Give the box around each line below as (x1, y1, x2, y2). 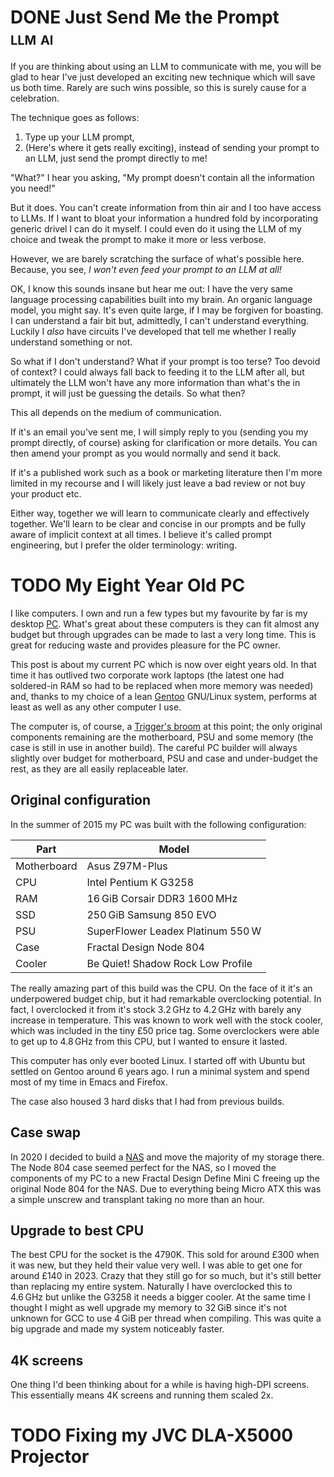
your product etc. (10, 487, 82, 500)
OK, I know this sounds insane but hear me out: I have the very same (10, 282, 293, 295)
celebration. (10, 92, 60, 104)
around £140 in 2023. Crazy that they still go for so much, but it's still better (10, 1270, 322, 1282)
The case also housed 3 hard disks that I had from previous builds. (10, 1095, 285, 1107)
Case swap (10, 1124, 81, 1141)
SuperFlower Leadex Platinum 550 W (86, 924, 262, 938)
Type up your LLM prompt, (24, 131, 135, 143)
